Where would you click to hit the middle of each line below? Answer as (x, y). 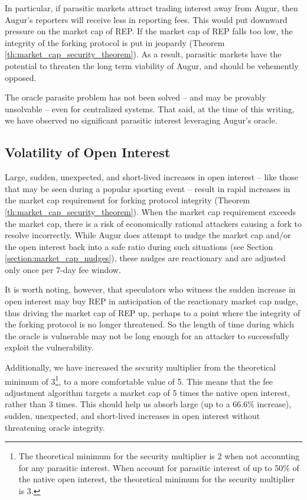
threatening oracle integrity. (55, 427)
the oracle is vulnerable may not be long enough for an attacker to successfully (147, 335)
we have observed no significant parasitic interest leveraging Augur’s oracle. (141, 120)
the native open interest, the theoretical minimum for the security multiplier (157, 479)
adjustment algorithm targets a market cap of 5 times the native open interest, (148, 392)
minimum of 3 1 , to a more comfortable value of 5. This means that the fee (139, 380)
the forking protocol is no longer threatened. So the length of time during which (149, 324)
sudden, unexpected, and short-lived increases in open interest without (133, 416)
